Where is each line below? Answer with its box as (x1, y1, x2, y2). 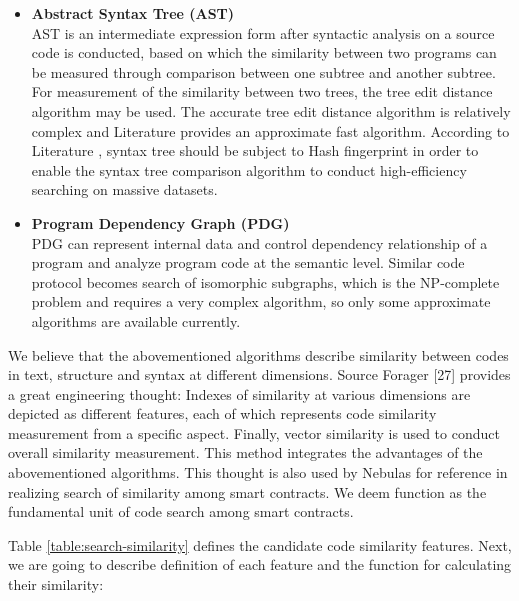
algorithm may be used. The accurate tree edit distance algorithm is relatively (31, 100, 511, 121)
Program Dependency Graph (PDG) (31, 212, 290, 233)
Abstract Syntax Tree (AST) (31, 3, 235, 23)
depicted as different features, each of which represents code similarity (8, 403, 437, 424)
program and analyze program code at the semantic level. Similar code (31, 252, 465, 273)
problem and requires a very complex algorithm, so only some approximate (31, 291, 491, 312)
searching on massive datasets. (31, 179, 218, 200)
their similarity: (8, 574, 104, 595)
